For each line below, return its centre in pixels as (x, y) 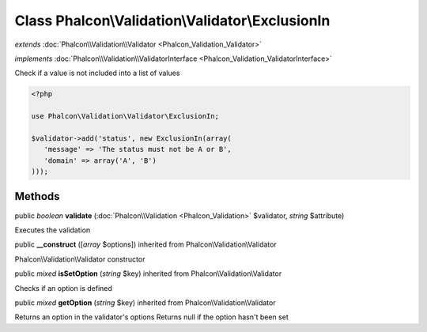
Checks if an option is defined (63, 288)
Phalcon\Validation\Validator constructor (80, 259)
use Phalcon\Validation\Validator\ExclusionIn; (125, 116)
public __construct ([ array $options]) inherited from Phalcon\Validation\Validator (145, 244)
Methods (37, 196)
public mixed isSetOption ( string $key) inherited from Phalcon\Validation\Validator (148, 274)
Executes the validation (53, 230)
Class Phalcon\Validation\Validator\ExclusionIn (172, 21)
